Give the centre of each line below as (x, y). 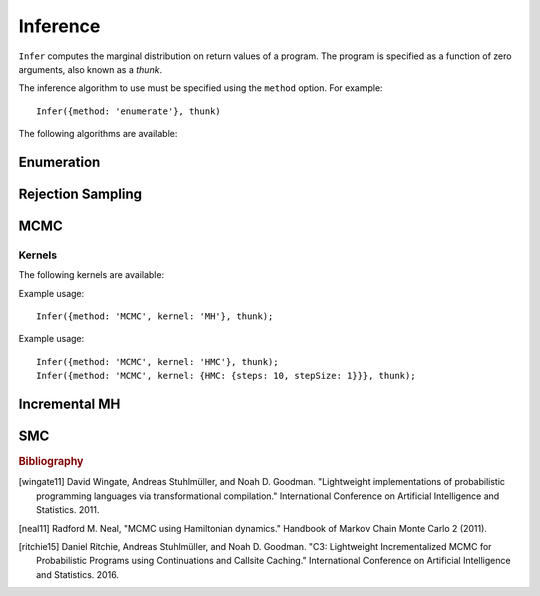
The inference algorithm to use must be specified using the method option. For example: (201, 88)
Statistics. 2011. (68, 510)
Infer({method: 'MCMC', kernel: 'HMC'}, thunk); (157, 361)
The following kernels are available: (91, 275)
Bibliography (51, 462)
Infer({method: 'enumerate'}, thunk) (129, 111)
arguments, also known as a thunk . (90, 69)
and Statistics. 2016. (78, 574)
